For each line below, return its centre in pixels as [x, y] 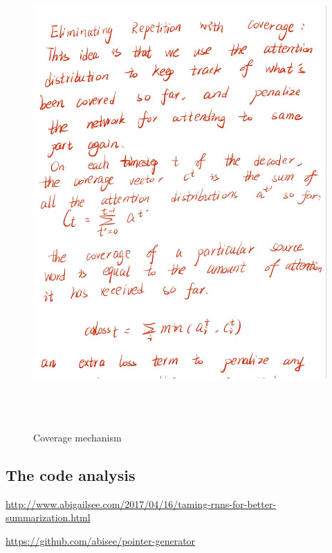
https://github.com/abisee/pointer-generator [101, 540]
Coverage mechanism [77, 437]
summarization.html [48, 517]
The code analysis [71, 474]
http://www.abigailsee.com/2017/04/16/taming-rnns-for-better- [141, 503]
